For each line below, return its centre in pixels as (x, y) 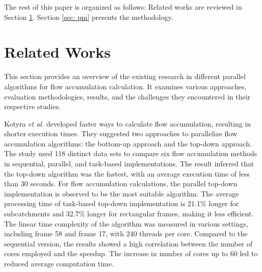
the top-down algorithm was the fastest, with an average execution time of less (127, 173)
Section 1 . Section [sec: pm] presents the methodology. (89, 17)
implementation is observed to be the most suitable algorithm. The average (122, 193)
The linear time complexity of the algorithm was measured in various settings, (126, 223)
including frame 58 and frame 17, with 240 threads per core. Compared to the (126, 233)
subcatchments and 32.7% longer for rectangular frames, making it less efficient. (129, 214)
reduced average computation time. (59, 263)
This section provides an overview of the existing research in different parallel (125, 76)
